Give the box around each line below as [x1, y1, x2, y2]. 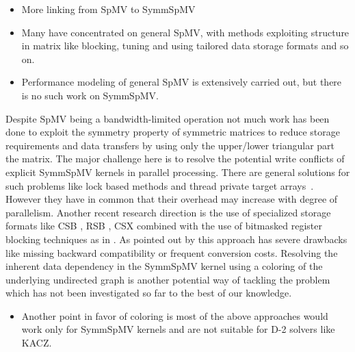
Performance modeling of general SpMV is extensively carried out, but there [21, 75, 342, 89]
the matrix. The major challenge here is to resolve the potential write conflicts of [5, 151, 345, 166]
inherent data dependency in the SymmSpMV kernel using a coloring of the [5, 259, 323, 273]
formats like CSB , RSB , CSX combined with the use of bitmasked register [5, 218, 322, 233]
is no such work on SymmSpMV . [21, 88, 159, 102]
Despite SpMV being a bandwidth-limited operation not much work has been [5, 111, 330, 125]
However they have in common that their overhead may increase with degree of [5, 192, 338, 206]
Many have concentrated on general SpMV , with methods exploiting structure [21, 25, 350, 39]
